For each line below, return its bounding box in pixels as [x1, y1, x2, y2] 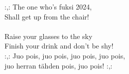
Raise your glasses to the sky [4, 30, 93, 41]
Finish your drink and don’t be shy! [4, 40, 114, 51]
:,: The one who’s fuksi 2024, [4, 1, 92, 11]
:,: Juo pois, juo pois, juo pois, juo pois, [4, 50, 126, 60]
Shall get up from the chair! [4, 11, 89, 21]
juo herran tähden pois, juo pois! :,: [4, 60, 113, 70]
